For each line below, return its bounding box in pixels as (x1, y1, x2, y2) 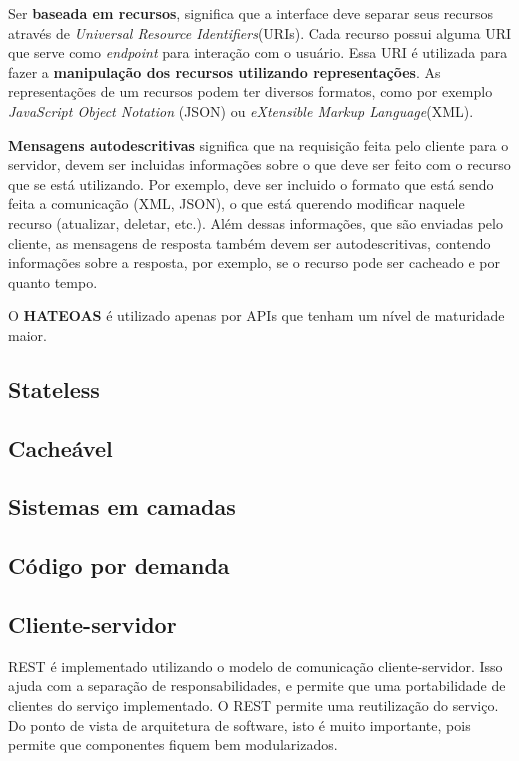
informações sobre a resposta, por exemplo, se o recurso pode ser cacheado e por (8, 252, 500, 273)
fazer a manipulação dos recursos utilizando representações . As (8, 61, 441, 82)
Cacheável (8, 432, 113, 463)
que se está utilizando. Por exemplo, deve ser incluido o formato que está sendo (8, 173, 494, 194)
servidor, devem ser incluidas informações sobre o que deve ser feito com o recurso (8, 154, 511, 175)
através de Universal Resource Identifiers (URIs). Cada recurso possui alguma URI (8, 22, 512, 43)
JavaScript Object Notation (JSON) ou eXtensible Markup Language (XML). (8, 100, 474, 121)
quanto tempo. (8, 271, 98, 292)
